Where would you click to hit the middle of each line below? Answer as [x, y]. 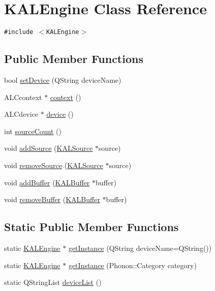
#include [19, 32]
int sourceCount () [33, 131]
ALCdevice [21, 114]
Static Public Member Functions [91, 227]
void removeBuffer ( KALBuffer [52, 199]
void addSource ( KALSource [49, 148]
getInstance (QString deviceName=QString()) [140, 248]
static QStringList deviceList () [53, 282]
